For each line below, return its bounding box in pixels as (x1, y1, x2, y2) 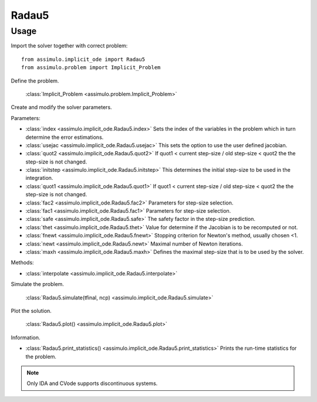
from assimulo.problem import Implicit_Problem (21, 64, 161, 71)
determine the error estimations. (25, 134, 104, 141)
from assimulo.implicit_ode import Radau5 (21, 56, 146, 63)
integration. (25, 175, 53, 182)
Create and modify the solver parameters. (11, 104, 112, 111)
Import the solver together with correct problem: (11, 42, 128, 49)
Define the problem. (11, 77, 59, 84)
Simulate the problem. (11, 281, 65, 288)
